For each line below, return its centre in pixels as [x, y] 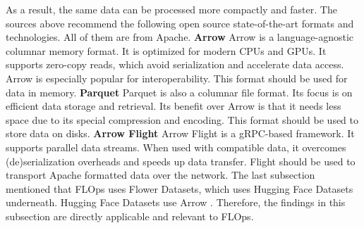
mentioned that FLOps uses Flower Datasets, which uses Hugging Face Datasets [180, 188]
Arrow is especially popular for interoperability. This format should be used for [177, 78]
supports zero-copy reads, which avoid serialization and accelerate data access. [175, 64]
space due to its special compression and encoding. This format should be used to [182, 119]
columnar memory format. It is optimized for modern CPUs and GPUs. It [166, 50]
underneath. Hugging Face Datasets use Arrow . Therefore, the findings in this [176, 202]
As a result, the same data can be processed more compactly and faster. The [171, 9]
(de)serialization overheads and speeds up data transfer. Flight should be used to [181, 161]
